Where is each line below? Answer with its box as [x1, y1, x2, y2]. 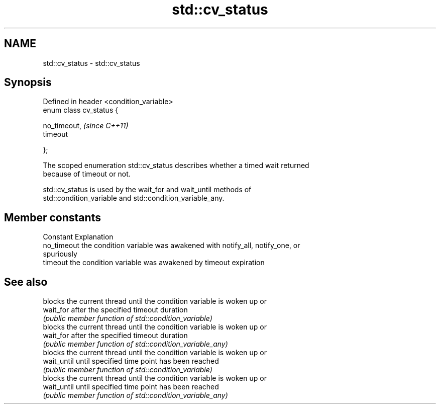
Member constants [4, 211, 101, 224]
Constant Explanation [43, 232, 114, 241]
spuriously [43, 250, 77, 259]
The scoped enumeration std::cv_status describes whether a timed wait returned [43, 161, 309, 170]
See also [4, 275, 48, 288]
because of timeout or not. [43, 170, 131, 179]
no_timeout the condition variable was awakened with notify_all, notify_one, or [43, 241, 300, 250]
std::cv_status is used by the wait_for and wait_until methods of [43, 185, 252, 194]
